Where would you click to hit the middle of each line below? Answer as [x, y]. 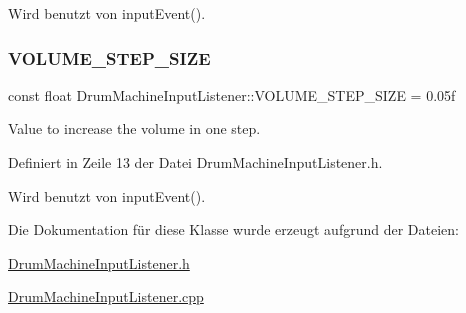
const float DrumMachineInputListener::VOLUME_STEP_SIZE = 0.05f [232, 94]
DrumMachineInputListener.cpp [106, 296]
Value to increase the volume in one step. [134, 128]
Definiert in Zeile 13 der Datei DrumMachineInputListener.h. [195, 162]
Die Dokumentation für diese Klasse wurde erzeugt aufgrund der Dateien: [233, 229]
